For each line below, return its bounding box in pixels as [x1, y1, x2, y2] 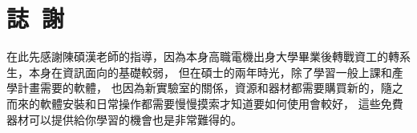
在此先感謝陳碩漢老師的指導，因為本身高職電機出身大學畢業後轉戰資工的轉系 [6, 48, 411, 65]
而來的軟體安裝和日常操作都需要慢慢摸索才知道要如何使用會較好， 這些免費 [6, 95, 403, 111]
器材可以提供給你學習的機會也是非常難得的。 [6, 111, 242, 127]
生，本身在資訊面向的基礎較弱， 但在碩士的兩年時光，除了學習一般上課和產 [6, 63, 403, 80]
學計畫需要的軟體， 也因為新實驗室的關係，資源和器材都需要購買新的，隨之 [6, 79, 403, 96]
